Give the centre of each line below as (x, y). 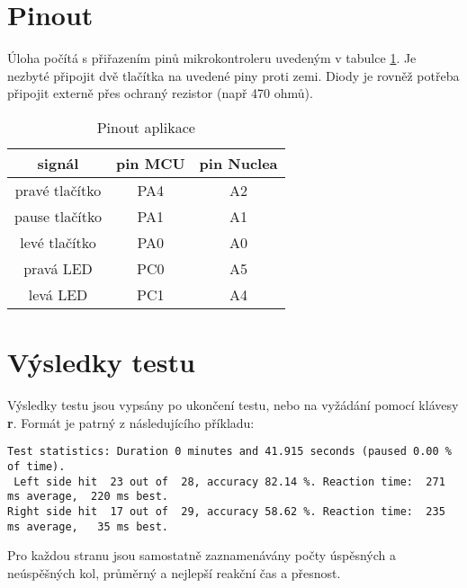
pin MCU (150, 163)
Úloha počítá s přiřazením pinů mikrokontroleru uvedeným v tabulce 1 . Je (212, 58)
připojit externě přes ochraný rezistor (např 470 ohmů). (160, 93)
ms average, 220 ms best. (88, 497)
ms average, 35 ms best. (88, 526)
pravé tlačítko (58, 190)
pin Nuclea (238, 163)
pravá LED (58, 268)
